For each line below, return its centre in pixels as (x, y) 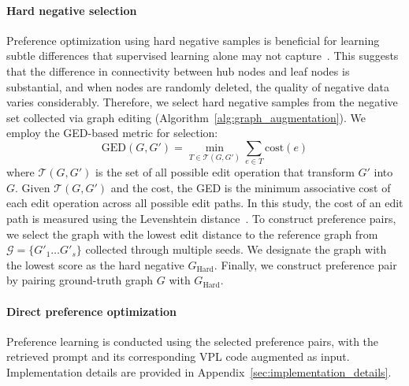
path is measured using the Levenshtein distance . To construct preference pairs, (201, 219)
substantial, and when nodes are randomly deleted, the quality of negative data (198, 86)
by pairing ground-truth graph (80, 280)
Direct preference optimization (92, 311)
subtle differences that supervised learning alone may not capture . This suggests (203, 56)
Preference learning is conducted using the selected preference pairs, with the (193, 341)
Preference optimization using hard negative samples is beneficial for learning (193, 40)
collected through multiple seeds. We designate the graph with (236, 249)
